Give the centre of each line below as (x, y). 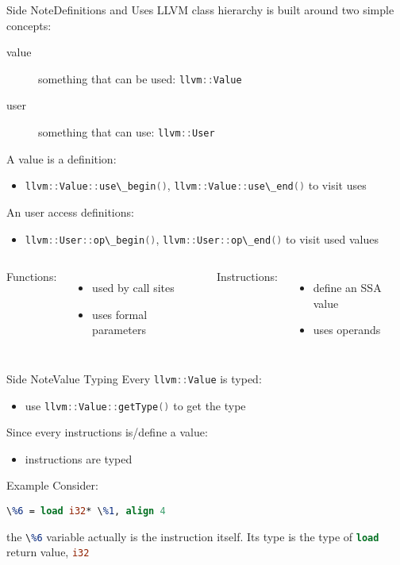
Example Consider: (52, 485)
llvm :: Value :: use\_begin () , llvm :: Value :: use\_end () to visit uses (196, 185)
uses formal (120, 314)
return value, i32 (48, 552)
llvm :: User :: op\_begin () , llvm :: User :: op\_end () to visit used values (202, 238)
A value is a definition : (62, 158)
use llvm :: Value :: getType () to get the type (135, 405)
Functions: (32, 277)
